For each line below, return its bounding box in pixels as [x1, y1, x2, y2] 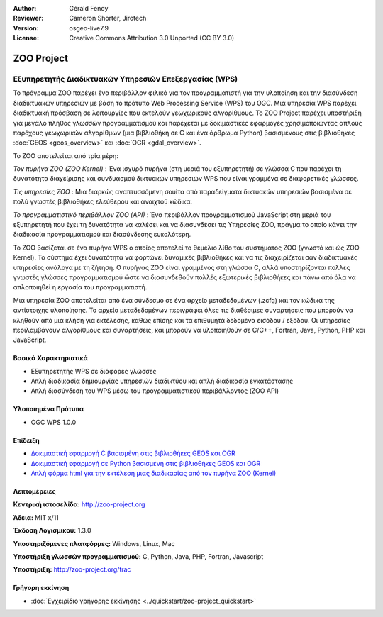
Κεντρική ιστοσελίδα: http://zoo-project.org [13, 500, 145, 508]
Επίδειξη [13, 436, 40, 445]
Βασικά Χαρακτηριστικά [13, 354, 88, 362]
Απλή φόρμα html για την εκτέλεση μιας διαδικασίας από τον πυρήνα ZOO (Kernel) [30, 469, 277, 478]
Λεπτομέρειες [13, 487, 56, 496]
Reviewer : [13, 14, 44, 23]
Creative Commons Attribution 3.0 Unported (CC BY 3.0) [69, 34, 235, 43]
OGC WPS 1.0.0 [30, 418, 77, 426]
